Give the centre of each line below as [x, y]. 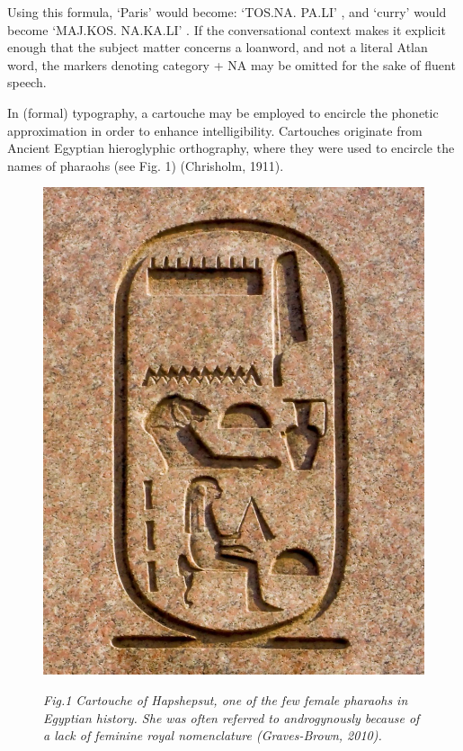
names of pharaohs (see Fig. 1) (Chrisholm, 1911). [146, 165]
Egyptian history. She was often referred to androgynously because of [231, 717]
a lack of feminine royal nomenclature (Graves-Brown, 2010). [213, 735]
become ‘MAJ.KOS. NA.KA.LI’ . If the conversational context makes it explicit [227, 29]
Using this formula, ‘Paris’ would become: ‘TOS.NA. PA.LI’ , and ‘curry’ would [227, 12]
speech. [27, 82]
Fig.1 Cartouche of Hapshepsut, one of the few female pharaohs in [226, 699]
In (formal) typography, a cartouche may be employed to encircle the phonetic [223, 112]
